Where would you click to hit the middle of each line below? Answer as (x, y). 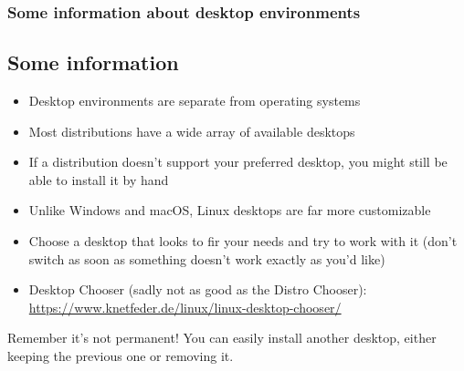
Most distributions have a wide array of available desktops (192, 131)
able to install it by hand (99, 179)
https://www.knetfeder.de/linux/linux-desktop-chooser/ (185, 307)
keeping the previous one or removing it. (121, 355)
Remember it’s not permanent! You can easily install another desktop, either (222, 338)
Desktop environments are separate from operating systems (195, 101)
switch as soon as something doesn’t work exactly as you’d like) (207, 258)
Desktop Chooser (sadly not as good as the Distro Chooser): (198, 289)
